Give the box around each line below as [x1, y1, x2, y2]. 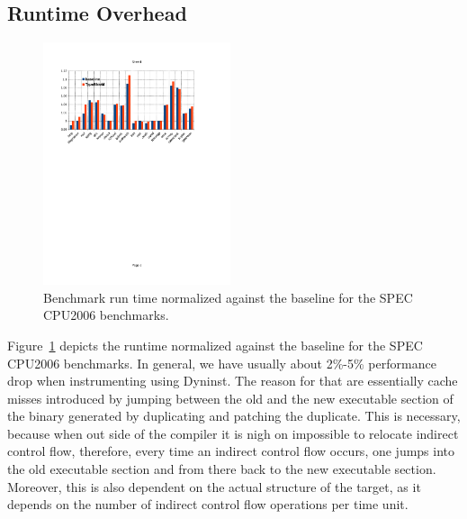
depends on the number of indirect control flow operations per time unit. [7, 495, 409, 514]
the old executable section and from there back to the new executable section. [7, 460, 436, 478]
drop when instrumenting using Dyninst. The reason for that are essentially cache [7, 371, 458, 390]
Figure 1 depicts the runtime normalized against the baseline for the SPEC [7, 335, 423, 354]
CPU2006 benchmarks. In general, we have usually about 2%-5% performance [7, 353, 436, 372]
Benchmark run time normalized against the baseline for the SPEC [43, 287, 413, 306]
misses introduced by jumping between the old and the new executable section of [7, 388, 454, 407]
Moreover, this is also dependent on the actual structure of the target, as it [7, 477, 421, 496]
